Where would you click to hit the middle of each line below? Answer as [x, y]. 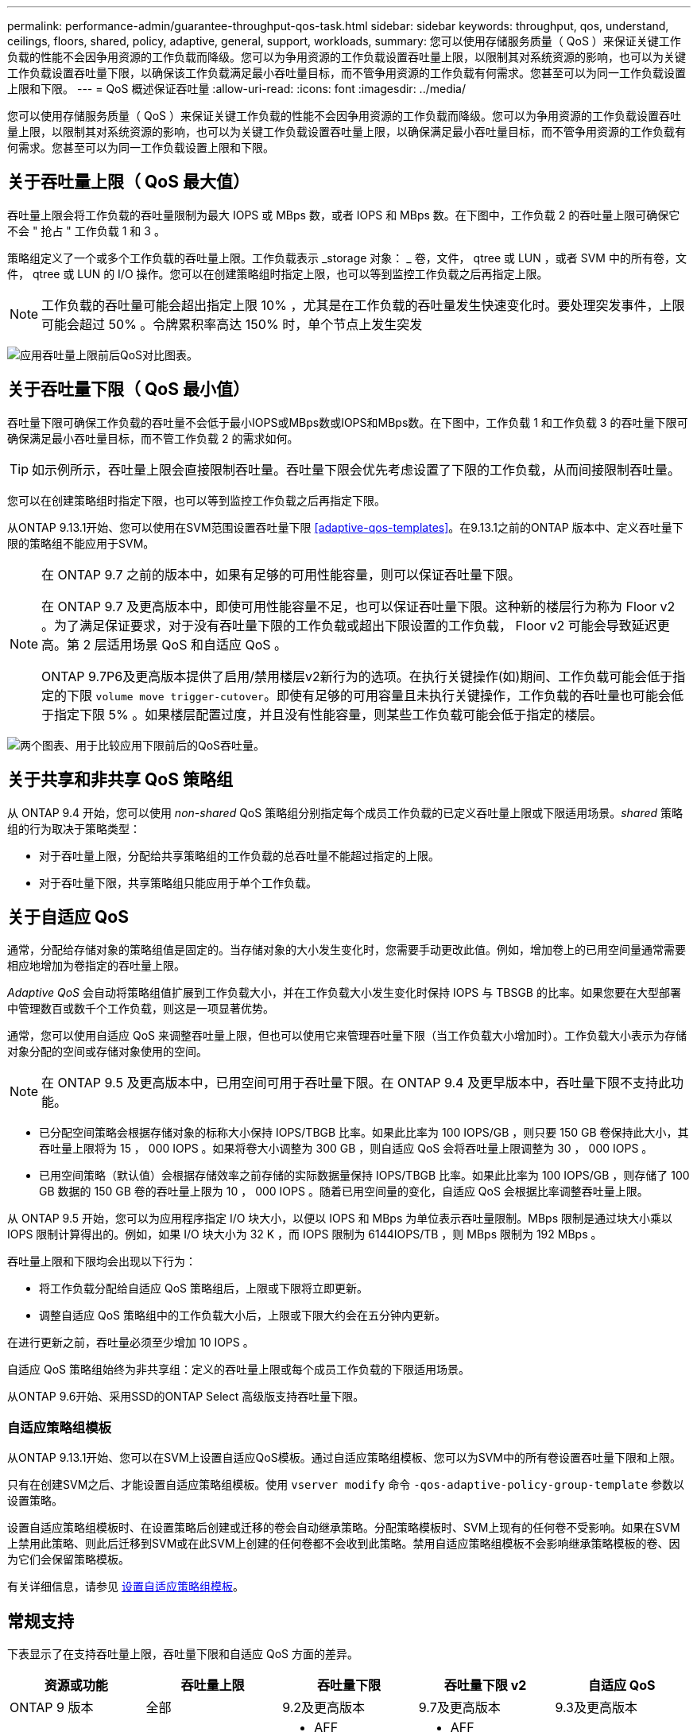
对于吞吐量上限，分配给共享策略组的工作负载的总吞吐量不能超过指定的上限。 [239, 855]
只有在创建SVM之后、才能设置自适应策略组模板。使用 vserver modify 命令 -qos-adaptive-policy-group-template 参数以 [346, 1485]
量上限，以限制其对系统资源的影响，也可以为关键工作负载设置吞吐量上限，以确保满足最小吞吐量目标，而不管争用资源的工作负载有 [347, 132]
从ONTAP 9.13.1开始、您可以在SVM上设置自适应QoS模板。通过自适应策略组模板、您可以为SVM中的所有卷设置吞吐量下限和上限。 [344, 1458]
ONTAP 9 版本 [52, 1707]
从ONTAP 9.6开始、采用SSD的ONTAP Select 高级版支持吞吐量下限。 [186, 1397]
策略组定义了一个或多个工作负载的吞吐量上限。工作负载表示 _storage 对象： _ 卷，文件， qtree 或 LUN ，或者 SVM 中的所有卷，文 [347, 258]
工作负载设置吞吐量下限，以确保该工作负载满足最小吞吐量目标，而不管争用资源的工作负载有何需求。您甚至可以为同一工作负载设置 [347, 73]
